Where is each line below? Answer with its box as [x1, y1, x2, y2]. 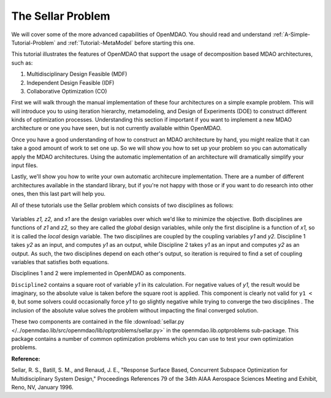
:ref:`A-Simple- [272, 31, 311, 38]
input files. [11, 162, 38, 169]
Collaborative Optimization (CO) [26, 87, 107, 95]
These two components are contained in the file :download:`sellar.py [11, 318, 185, 326]
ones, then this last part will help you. [11, 190, 105, 198]
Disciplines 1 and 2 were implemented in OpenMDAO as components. [11, 270, 186, 277]
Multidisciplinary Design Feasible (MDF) [26, 71, 127, 78]
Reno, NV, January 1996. [11, 384, 74, 391]
